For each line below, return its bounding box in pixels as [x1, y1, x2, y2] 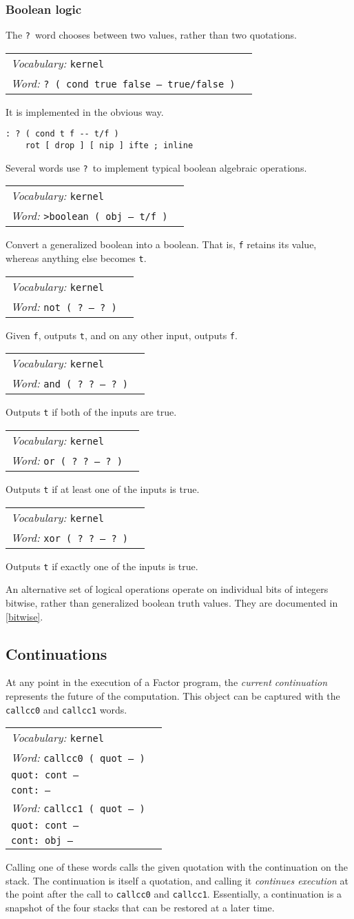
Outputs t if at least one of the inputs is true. [6, 482, 200, 496]
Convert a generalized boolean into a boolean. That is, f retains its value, [6, 237, 317, 252]
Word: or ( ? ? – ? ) [11, 452, 123, 469]
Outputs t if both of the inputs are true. [6, 405, 177, 419]
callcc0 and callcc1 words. [6, 702, 127, 716]
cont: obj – [11, 835, 74, 847]
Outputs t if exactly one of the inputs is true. [6, 558, 198, 573]
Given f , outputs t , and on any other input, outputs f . [6, 327, 238, 342]
